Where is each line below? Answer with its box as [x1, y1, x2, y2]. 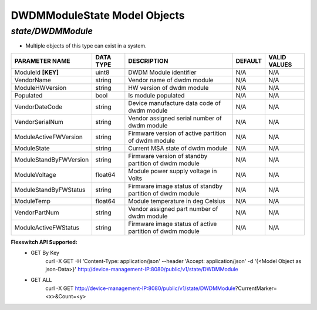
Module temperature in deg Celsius [128, 197, 225, 205]
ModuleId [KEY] [14, 68, 59, 76]
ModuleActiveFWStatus [14, 223, 79, 231]
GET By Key [31, 250, 60, 257]
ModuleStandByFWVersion [14, 156, 89, 164]
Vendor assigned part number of [128, 204, 218, 213]
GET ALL [31, 277, 52, 284]
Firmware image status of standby [128, 182, 223, 190]
